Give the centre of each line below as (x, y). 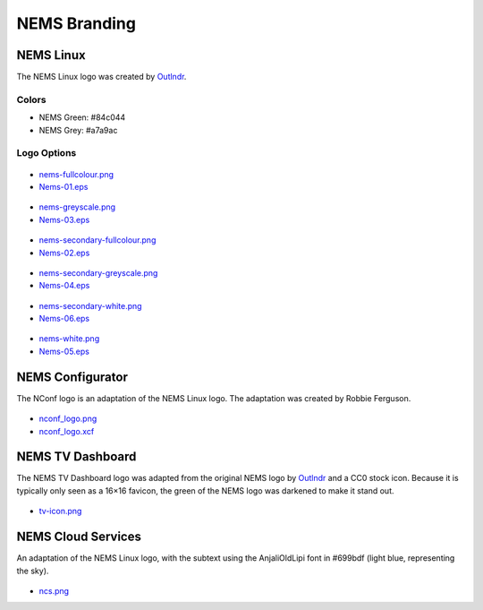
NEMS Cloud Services (79, 537)
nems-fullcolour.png (76, 174)
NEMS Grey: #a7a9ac (78, 130)
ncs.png (54, 590)
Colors (31, 99)
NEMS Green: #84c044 (82, 117)
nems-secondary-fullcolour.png (97, 240)
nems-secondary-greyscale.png (98, 272)
